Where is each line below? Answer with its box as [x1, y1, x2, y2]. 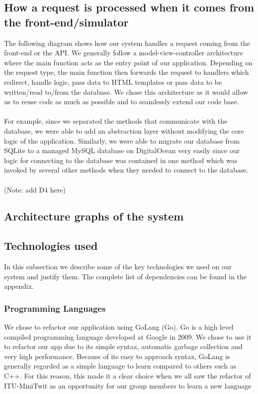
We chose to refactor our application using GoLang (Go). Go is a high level [4, 322, 234, 332]
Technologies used [4, 238, 98, 253]
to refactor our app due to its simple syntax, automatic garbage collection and [4, 341, 243, 352]
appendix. [4, 281, 34, 291]
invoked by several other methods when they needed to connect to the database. [4, 165, 249, 175]
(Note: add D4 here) [4, 184, 66, 195]
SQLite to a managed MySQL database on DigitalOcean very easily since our [4, 145, 240, 156]
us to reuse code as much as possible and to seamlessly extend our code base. [4, 96, 239, 107]
